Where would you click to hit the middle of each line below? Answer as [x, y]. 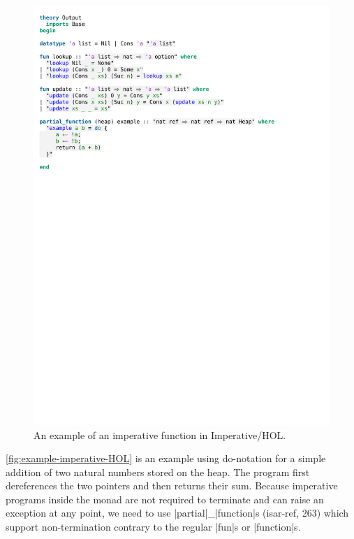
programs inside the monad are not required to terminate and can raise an [165, 499]
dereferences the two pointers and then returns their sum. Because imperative [172, 486]
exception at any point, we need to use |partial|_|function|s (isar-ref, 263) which [177, 513]
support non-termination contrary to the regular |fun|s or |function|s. [153, 527]
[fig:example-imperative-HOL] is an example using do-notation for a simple [166, 458]
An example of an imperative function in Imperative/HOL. [160, 434]
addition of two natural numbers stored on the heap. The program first [158, 472]
